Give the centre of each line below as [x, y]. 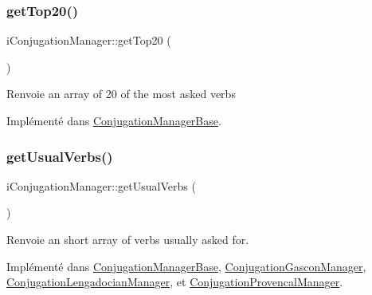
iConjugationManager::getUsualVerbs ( [101, 185]
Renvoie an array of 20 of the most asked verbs [121, 94]
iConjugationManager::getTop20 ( [89, 40]
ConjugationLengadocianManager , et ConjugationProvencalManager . [175, 282]
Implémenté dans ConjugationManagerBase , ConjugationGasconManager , [186, 266]
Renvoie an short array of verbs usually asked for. [128, 239]
